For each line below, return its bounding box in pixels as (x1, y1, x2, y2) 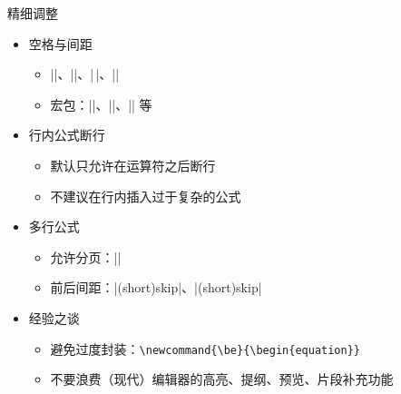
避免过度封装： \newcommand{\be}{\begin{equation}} (50, 339, 360, 358)
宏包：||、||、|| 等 (50, 94, 152, 113)
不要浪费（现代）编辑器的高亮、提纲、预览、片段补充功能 (50, 369, 394, 389)
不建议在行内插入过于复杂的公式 (50, 186, 241, 205)
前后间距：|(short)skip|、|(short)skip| (50, 278, 262, 297)
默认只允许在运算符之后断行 (50, 155, 216, 174)
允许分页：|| (50, 247, 122, 266)
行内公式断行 (28, 125, 105, 144)
